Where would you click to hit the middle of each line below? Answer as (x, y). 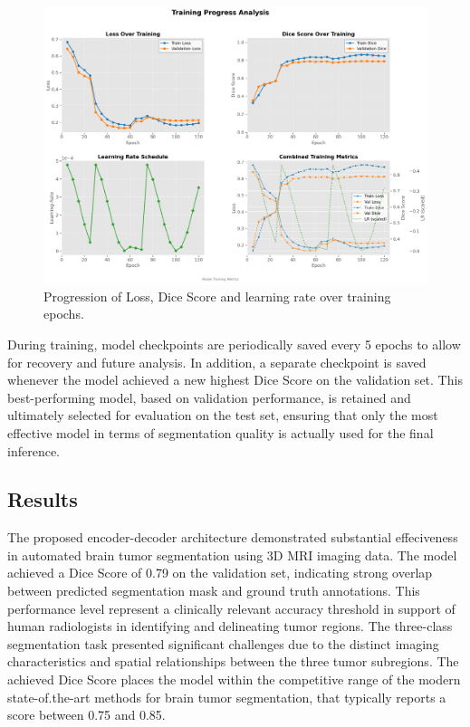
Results (43, 499)
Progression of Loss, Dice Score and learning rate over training (217, 296)
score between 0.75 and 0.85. (86, 715)
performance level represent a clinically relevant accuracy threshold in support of (231, 608)
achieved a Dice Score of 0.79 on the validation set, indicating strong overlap (220, 573)
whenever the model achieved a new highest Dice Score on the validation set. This (235, 380)
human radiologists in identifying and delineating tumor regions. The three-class (230, 626)
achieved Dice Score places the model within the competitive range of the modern (234, 679)
